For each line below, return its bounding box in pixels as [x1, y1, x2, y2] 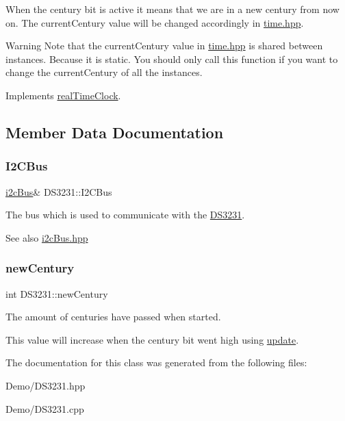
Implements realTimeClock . [5, 88, 121, 102]
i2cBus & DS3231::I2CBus [5, 184, 112, 199]
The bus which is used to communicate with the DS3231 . [5, 207, 245, 222]
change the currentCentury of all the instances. [5, 65, 203, 79]
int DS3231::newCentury [5, 286, 108, 301]
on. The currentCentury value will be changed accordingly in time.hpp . [5, 15, 304, 29]
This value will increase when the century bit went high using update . [5, 332, 299, 346]
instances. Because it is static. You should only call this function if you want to [5, 51, 338, 66]
